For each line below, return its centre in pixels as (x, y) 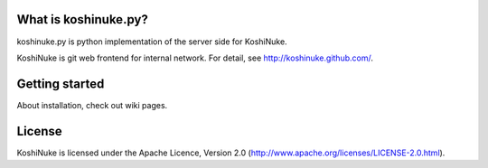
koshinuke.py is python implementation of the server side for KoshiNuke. (152, 42)
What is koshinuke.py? (82, 19)
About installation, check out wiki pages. (92, 105)
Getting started (61, 84)
